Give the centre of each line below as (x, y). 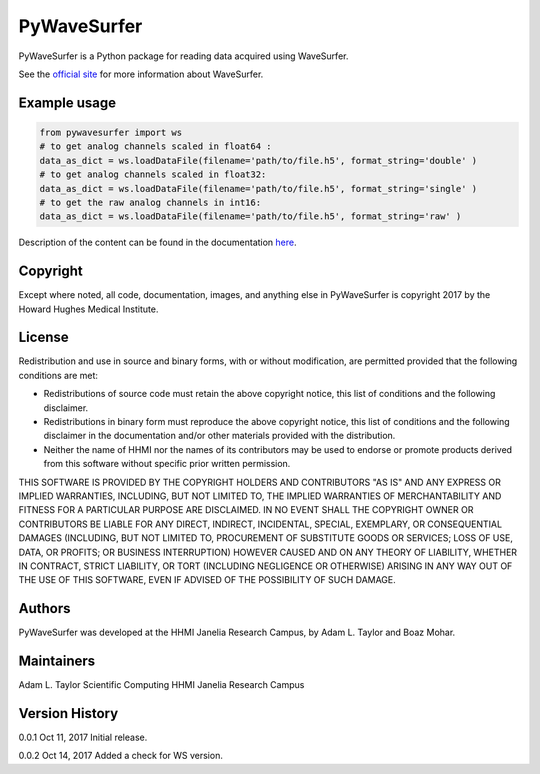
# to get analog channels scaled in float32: (153, 174)
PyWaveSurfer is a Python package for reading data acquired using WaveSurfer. (183, 56)
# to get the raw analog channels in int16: (150, 202)
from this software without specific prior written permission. (167, 464)
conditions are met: (58, 375)
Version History (68, 713)
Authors (44, 608)
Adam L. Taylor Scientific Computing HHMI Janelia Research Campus (161, 685)
